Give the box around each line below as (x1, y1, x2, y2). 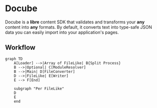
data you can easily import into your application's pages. (5, 29, 119, 35)
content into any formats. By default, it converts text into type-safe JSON (5, 24, 152, 30)
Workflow (5, 43, 36, 52)
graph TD (5, 56, 23, 61)
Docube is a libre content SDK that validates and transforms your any (5, 19, 145, 25)
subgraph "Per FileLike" (14, 86, 64, 91)
